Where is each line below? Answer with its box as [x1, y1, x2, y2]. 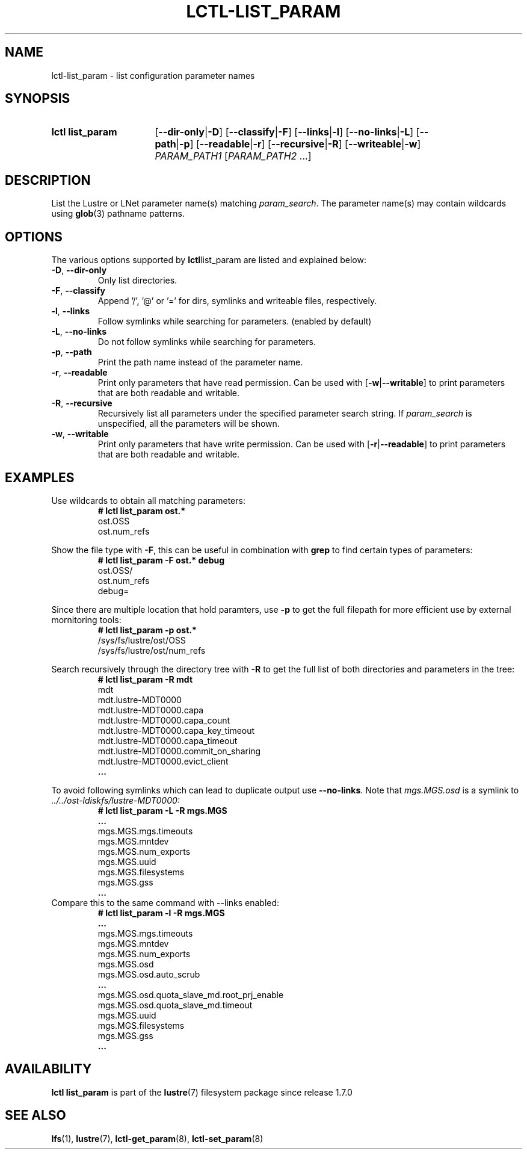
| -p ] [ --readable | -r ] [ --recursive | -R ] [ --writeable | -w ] [176, 138, 421, 150]
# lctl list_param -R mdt [97, 674, 193, 684]
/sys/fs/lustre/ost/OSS [97, 634, 186, 645]
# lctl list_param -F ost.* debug [97, 554, 225, 565]
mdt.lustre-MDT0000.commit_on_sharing [97, 745, 261, 756]
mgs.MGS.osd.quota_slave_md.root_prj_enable [97, 989, 284, 1000]
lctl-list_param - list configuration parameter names [51, 70, 255, 81]
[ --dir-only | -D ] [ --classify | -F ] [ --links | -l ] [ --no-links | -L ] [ [155, 126, 420, 138]
